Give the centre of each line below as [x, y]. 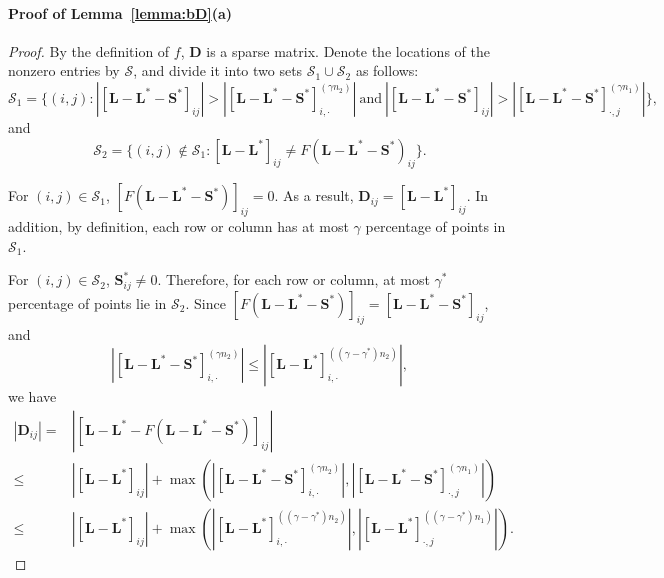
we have [32, 396]
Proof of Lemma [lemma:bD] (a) [120, 12]
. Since [205, 302]
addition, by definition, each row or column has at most [178, 226]
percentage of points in [435, 226]
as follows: [387, 70]
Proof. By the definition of [89, 50]
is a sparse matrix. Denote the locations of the [348, 50]
